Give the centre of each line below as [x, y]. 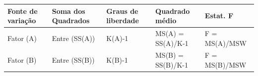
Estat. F [219, 16]
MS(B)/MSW [226, 64]
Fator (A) [22, 38]
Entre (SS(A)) [73, 38]
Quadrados [71, 20]
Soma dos [68, 11]
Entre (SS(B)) [73, 60]
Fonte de [23, 11]
